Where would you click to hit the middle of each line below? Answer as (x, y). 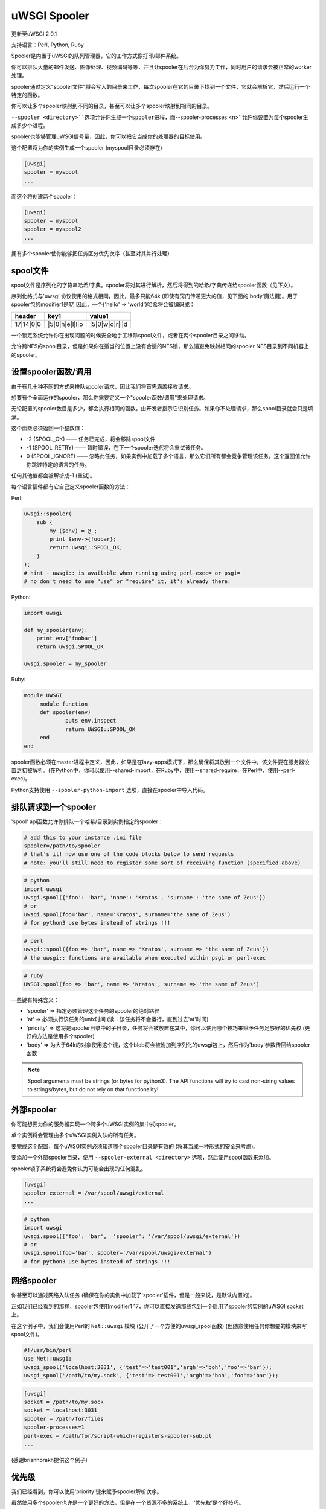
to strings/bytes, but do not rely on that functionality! (93, 1089)
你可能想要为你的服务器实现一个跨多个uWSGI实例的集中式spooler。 (95, 1124)
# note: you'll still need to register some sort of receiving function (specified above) (162, 863)
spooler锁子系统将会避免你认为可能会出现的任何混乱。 (79, 1169)
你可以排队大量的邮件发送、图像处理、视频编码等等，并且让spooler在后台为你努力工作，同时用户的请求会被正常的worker (161, 67)
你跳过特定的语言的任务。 (58, 464)
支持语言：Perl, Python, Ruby (47, 45)
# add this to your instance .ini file (83, 837)
